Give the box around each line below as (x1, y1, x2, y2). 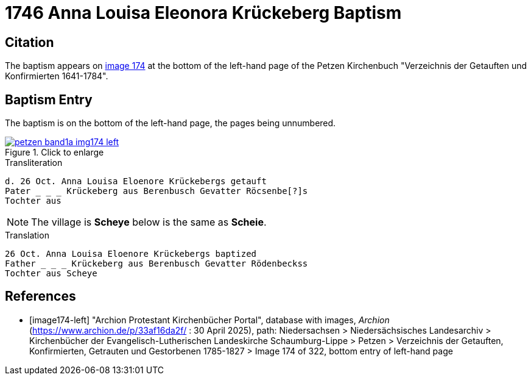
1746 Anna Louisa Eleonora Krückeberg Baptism (5, 2, 402, 23)
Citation (5, 34, 54, 50)
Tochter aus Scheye (5, 268, 97, 279)
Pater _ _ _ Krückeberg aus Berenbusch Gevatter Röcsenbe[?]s (5, 186, 308, 196)
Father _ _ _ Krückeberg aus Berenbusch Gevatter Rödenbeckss (5, 259, 308, 269)
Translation (5, 230, 49, 241)
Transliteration (5, 157, 63, 168)
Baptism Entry (5, 91, 93, 107)
